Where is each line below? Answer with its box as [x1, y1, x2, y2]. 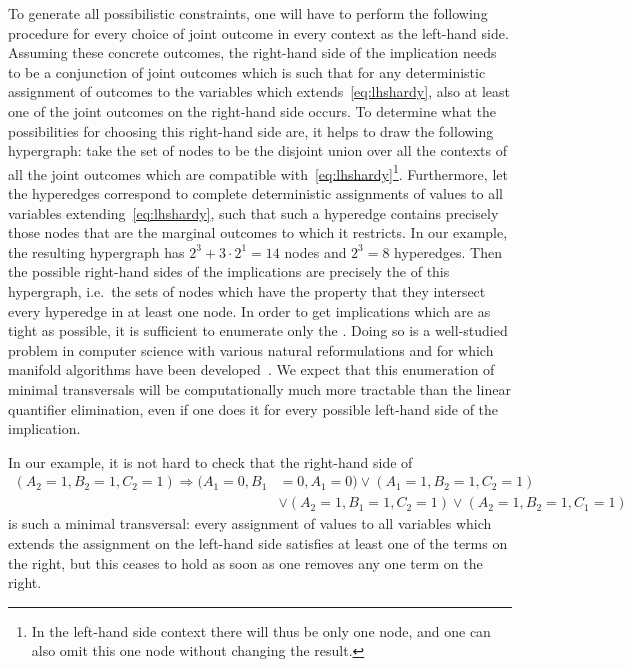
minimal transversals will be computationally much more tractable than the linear [8, 378, 511, 399]
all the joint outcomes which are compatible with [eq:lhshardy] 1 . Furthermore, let [8, 160, 508, 184]
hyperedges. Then [394, 241, 502, 262]
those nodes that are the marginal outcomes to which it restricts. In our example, [8, 222, 508, 243]
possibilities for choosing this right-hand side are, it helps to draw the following [8, 120, 494, 141]
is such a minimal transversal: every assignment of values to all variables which [8, 513, 492, 534]
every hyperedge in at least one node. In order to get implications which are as [8, 300, 491, 321]
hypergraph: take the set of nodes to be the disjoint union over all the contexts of [8, 140, 507, 161]
